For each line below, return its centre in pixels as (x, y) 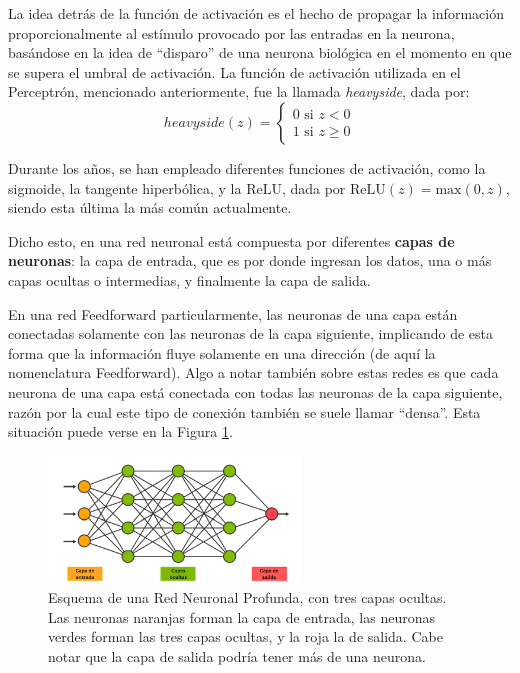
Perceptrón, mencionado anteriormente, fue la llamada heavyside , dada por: (239, 91)
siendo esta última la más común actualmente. (150, 207)
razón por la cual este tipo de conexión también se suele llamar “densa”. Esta (244, 411)
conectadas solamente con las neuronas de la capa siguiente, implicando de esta (250, 333)
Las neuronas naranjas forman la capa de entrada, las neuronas (241, 616)
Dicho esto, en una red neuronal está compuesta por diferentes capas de (231, 240)
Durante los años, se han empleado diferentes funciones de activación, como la (247, 167)
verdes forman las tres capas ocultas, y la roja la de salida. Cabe (245, 636)
